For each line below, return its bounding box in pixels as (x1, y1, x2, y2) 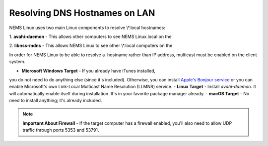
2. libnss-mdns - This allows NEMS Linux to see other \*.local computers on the (9, 42, 173, 49)
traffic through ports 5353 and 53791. (22, 127, 99, 133)
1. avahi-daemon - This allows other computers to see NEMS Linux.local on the (9, 34, 172, 39)
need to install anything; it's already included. (9, 98, 102, 104)
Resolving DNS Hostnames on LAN (9, 7, 155, 18)
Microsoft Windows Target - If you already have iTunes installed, (21, 68, 156, 73)
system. (9, 59, 26, 65)
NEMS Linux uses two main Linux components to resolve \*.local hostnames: (9, 25, 166, 31)
